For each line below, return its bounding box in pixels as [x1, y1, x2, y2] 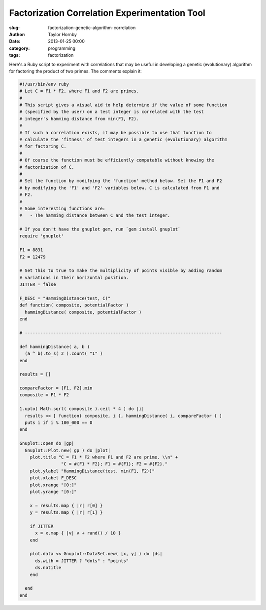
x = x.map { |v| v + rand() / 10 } [35, 531, 121, 536]
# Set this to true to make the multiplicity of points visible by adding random [19, 268, 223, 273]
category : [9, 45, 30, 51]
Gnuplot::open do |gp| [19, 441, 74, 446]
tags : [9, 52, 20, 58]
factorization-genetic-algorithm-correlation [48, 25, 136, 31]
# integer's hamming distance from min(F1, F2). [19, 116, 139, 121]
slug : [9, 25, 20, 31]
